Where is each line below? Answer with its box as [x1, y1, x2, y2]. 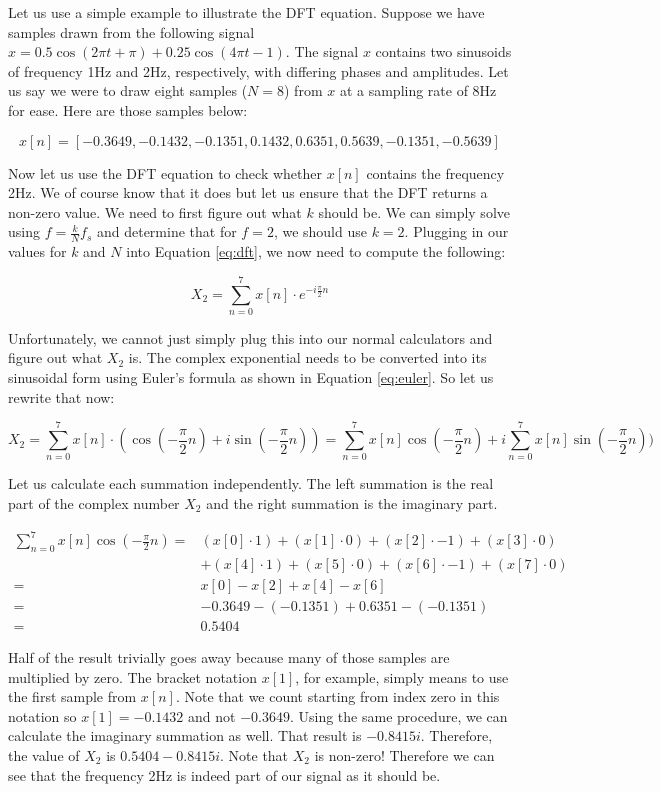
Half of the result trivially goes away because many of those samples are [8, 647, 450, 668]
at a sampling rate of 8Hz [339, 80, 497, 101]
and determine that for [96, 221, 237, 242]
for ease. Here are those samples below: [8, 99, 248, 120]
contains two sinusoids [375, 41, 512, 62]
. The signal [285, 41, 359, 62]
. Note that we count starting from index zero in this [175, 686, 500, 707]
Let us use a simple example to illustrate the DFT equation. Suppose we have [8, 2, 485, 22]
